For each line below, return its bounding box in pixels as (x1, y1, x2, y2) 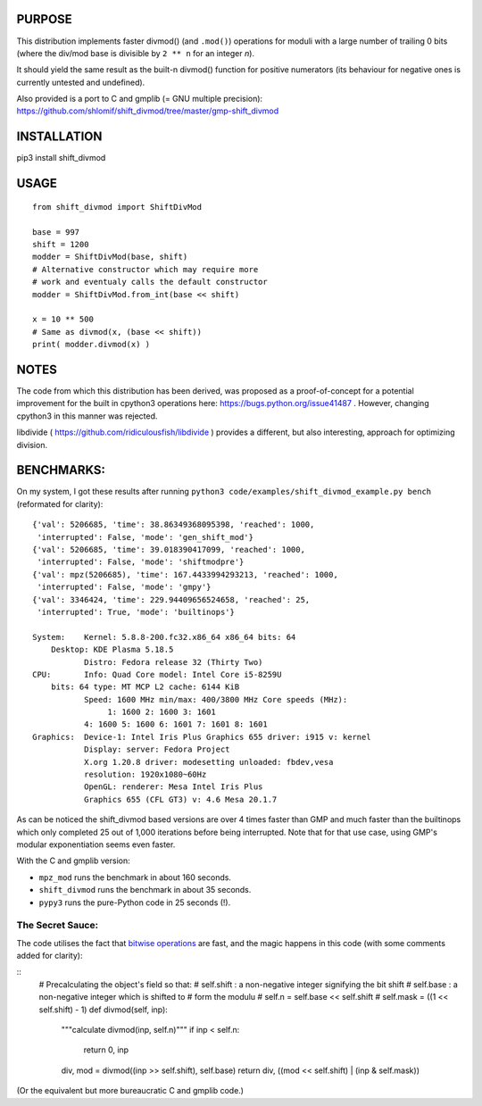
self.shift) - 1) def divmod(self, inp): (38, 1004, 169, 1015)
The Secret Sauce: (16, 919, 98, 932)
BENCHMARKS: (16, 462, 106, 478)
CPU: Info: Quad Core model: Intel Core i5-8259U (32, 669, 282, 679)
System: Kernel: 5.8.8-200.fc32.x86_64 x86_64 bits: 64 (32, 632, 296, 642)
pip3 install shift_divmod (16, 153, 106, 163)
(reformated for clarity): (16, 498, 104, 509)
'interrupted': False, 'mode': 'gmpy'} (37, 582, 212, 593)
